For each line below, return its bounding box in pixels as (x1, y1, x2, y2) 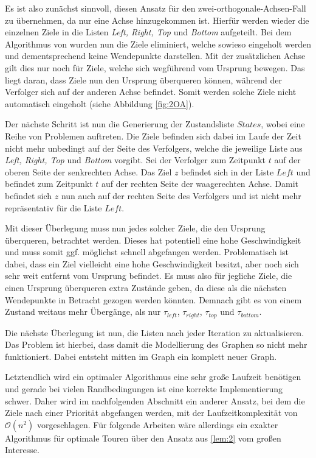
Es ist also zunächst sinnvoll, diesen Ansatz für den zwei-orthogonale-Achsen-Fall (5, 2, 306, 14)
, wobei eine (261, 118, 305, 130)
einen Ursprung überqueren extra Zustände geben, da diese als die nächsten (5, 281, 287, 294)
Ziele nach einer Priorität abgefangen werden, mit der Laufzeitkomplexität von (5, 406, 298, 419)
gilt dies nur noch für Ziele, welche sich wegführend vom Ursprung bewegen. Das (5, 61, 305, 74)
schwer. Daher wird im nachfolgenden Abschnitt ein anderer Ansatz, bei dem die (5, 394, 305, 407)
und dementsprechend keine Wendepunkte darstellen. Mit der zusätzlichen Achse (5, 49, 306, 62)
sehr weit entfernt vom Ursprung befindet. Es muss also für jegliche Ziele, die (5, 269, 292, 282)
